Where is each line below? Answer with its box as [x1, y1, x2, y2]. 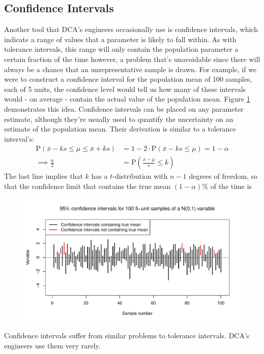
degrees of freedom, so [189, 171, 258, 181]
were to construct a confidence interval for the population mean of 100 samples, [4, 74, 252, 84]
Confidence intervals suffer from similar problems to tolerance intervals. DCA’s [4, 330, 250, 341]
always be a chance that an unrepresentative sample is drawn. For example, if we [4, 63, 257, 74]
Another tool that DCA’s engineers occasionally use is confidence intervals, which [4, 24, 258, 35]
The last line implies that [4, 171, 83, 181]
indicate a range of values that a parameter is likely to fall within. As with [4, 34, 237, 44]
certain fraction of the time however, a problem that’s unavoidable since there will [4, 53, 260, 64]
